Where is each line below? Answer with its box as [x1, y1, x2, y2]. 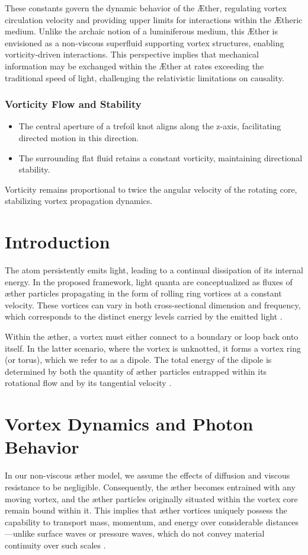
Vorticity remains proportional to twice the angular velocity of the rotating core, [5, 183, 297, 195]
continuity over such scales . [5, 538, 106, 551]
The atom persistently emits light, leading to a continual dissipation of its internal [5, 264, 303, 276]
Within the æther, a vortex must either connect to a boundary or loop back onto [5, 330, 299, 343]
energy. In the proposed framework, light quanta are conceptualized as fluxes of [5, 275, 293, 288]
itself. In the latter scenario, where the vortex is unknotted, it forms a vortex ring [5, 342, 301, 354]
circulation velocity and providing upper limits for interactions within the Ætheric [5, 13, 303, 25]
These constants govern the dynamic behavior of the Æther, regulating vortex [5, 2, 287, 14]
